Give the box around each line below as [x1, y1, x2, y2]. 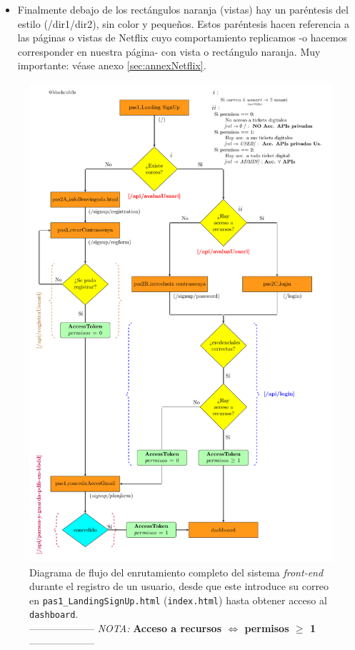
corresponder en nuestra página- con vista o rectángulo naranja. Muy [17, 44, 321, 59]
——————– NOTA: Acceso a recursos [29, 621, 222, 636]
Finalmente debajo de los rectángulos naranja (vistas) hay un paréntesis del [17, 2, 349, 16]
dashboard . [29, 606, 79, 621]
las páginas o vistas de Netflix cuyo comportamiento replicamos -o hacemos [17, 30, 348, 45]
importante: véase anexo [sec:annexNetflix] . [17, 58, 206, 73]
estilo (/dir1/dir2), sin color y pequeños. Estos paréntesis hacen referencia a [17, 16, 349, 31]
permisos [244, 621, 289, 636]
